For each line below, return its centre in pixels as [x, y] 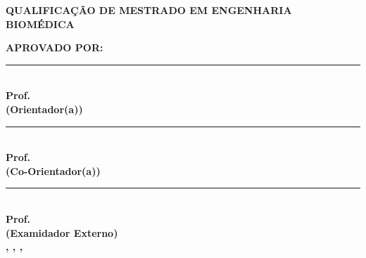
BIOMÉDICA [40, 24]
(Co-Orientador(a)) [53, 170]
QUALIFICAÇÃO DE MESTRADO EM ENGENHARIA [149, 10]
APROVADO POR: [55, 47]
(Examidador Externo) [62, 232]
